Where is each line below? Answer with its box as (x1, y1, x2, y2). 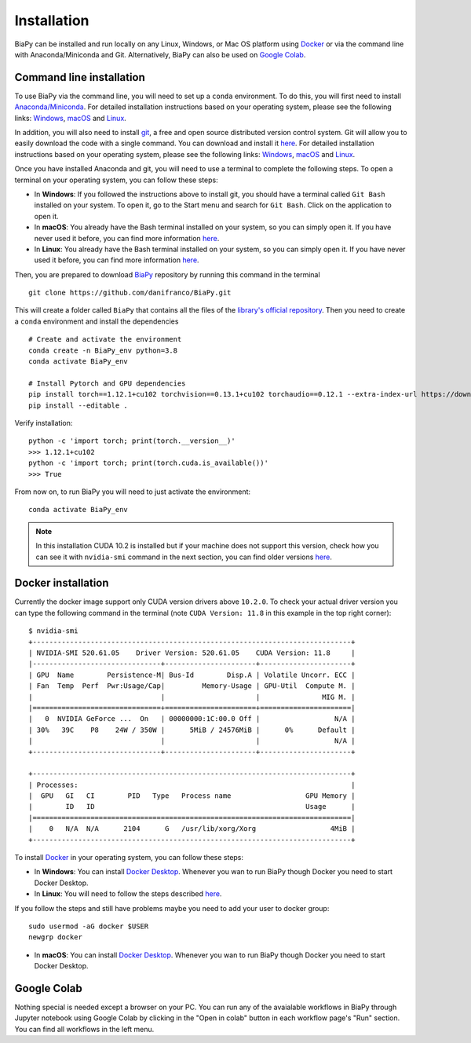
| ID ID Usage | (28, 802, 356, 811)
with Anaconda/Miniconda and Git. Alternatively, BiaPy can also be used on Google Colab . (14, 49, 306, 59)
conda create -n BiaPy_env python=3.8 (28, 346, 178, 355)
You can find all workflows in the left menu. (14, 1024, 155, 1034)
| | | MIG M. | (28, 692, 356, 701)
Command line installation (14, 71, 145, 84)
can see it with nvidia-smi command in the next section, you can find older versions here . (35, 552, 333, 562)
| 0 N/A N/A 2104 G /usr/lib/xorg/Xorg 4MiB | (28, 825, 356, 833)
